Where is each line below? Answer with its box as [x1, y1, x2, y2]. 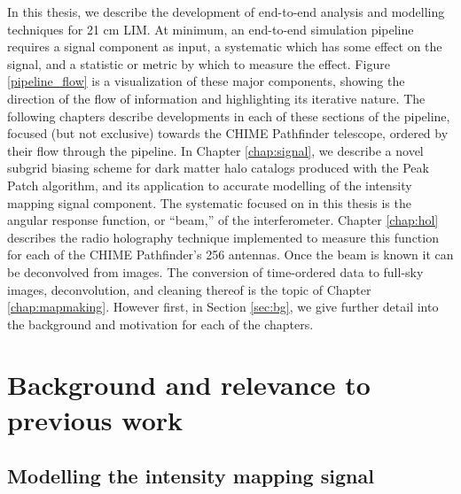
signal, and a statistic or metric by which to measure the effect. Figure [7, 54, 390, 73]
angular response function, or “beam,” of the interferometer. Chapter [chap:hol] [7, 211, 439, 229]
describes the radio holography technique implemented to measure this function [7, 228, 439, 246]
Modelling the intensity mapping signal [7, 462, 374, 490]
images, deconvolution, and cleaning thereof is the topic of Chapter [7, 280, 371, 298]
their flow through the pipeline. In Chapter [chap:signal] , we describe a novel [7, 141, 424, 159]
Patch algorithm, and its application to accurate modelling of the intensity [7, 175, 412, 194]
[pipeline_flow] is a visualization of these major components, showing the [7, 72, 405, 90]
